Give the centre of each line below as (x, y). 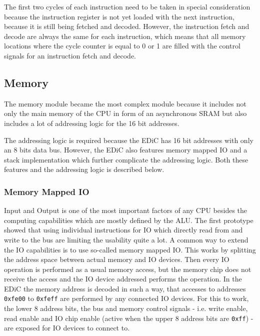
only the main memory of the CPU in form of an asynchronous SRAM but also (125, 113)
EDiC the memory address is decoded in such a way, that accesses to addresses (125, 288)
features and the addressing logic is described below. (84, 169)
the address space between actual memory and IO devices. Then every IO (117, 259)
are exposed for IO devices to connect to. (67, 328)
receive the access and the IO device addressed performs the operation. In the (123, 279)
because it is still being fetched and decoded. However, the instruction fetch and (127, 26)
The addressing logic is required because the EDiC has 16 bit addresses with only (129, 140)
